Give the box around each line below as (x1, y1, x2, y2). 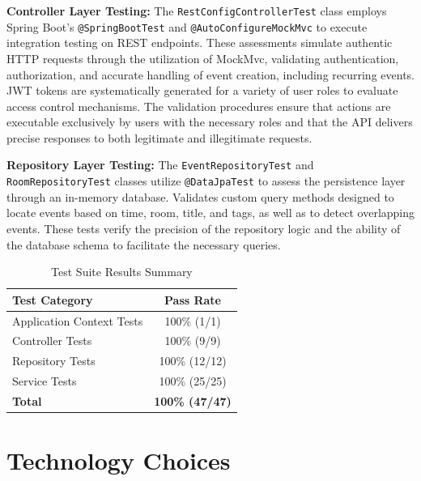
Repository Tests (12, 352, 96, 369)
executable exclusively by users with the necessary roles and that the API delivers (6, 113, 413, 130)
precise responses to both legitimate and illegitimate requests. (6, 129, 313, 146)
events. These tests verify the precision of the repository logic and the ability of (6, 219, 401, 236)
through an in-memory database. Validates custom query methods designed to (6, 188, 394, 205)
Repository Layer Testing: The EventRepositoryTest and (6, 156, 314, 173)
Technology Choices (6, 444, 231, 477)
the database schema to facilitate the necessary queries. (6, 236, 281, 253)
